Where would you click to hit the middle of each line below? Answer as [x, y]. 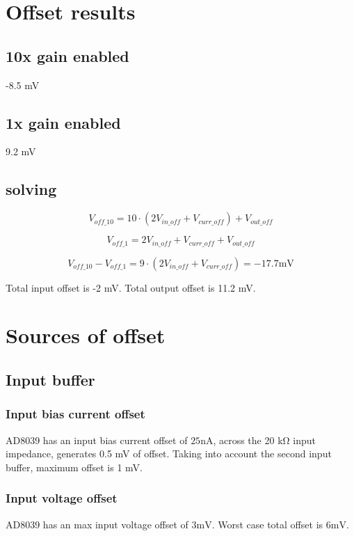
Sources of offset [86, 335]
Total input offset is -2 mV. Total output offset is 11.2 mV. [131, 287]
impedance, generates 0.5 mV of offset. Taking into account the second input [169, 454]
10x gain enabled [67, 55]
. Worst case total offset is [267, 524]
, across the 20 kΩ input [264, 440]
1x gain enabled [63, 122]
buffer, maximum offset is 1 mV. [74, 467]
